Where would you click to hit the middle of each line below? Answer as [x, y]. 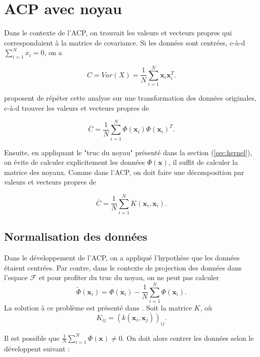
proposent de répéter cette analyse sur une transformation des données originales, [130, 98]
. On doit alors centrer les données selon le [188, 338]
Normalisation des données [76, 236]
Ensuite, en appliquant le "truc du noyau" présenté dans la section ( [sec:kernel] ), [128, 152]
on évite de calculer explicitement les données [75, 162]
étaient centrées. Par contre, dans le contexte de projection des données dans [123, 267]
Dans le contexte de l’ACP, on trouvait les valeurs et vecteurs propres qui [118, 33]
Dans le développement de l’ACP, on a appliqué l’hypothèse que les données [122, 258]
